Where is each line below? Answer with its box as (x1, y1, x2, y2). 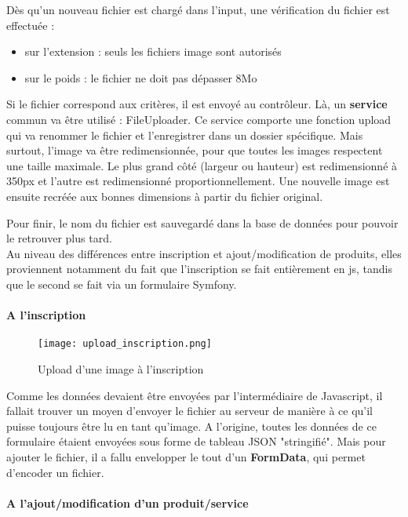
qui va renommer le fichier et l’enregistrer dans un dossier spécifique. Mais (6, 126, 363, 143)
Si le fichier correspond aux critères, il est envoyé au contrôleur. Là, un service (6, 96, 388, 112)
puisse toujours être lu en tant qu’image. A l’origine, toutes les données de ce (6, 417, 377, 434)
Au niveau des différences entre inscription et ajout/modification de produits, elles (6, 245, 402, 261)
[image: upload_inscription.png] (38, 338, 212, 350)
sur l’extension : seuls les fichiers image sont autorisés (24, 43, 282, 60)
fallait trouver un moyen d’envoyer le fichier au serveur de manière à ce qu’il (6, 402, 373, 419)
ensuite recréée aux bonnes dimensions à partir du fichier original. (6, 188, 323, 204)
